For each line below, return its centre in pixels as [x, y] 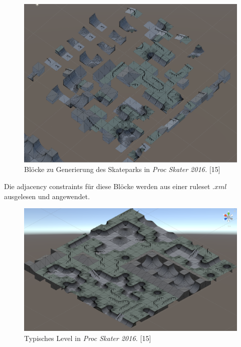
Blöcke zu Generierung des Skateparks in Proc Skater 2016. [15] [122, 169]
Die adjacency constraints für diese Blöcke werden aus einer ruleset [107, 186]
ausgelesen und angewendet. [47, 196]
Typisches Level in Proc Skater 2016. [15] [88, 338]
